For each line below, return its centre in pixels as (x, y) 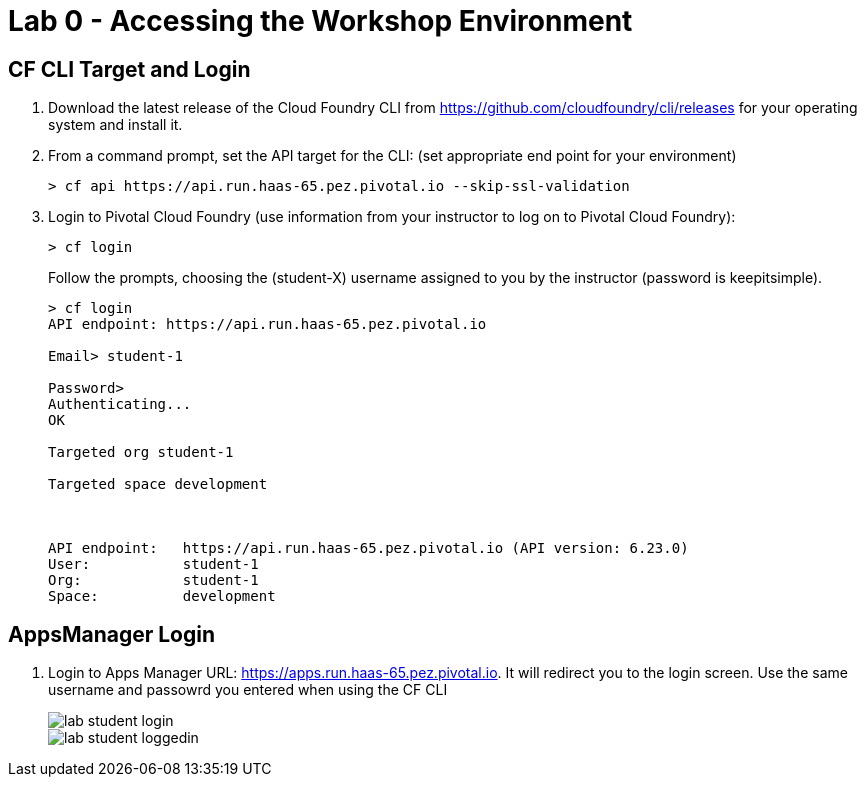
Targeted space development (158, 484)
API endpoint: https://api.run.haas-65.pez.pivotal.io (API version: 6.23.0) (368, 548)
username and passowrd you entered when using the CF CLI (248, 690)
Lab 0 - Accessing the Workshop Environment (320, 21)
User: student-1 (153, 564)
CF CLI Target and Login (129, 69)
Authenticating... (120, 404)
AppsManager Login (112, 634)
